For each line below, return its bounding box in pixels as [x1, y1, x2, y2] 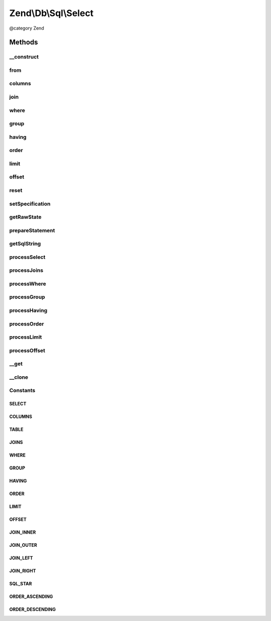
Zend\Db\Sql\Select [9, 8, 94, 19]
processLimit [9, 334, 42, 341]
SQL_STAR [9, 581, 32, 587]
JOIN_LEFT [9, 555, 33, 561]
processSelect [9, 253, 46, 260]
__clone [9, 374, 29, 381]
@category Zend [9, 25, 45, 31]
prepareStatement [9, 227, 55, 234]
